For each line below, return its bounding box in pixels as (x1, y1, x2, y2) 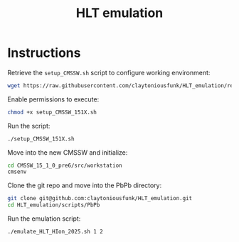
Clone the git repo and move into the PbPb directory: (7, 181, 162, 189)
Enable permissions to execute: (7, 94, 100, 104)
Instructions (7, 45, 81, 61)
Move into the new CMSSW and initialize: (7, 148, 128, 157)
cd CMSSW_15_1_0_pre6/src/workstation (7, 162, 122, 169)
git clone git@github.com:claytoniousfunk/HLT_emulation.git (7, 195, 193, 202)
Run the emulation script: (7, 214, 81, 223)
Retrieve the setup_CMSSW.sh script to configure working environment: (7, 68, 211, 77)
